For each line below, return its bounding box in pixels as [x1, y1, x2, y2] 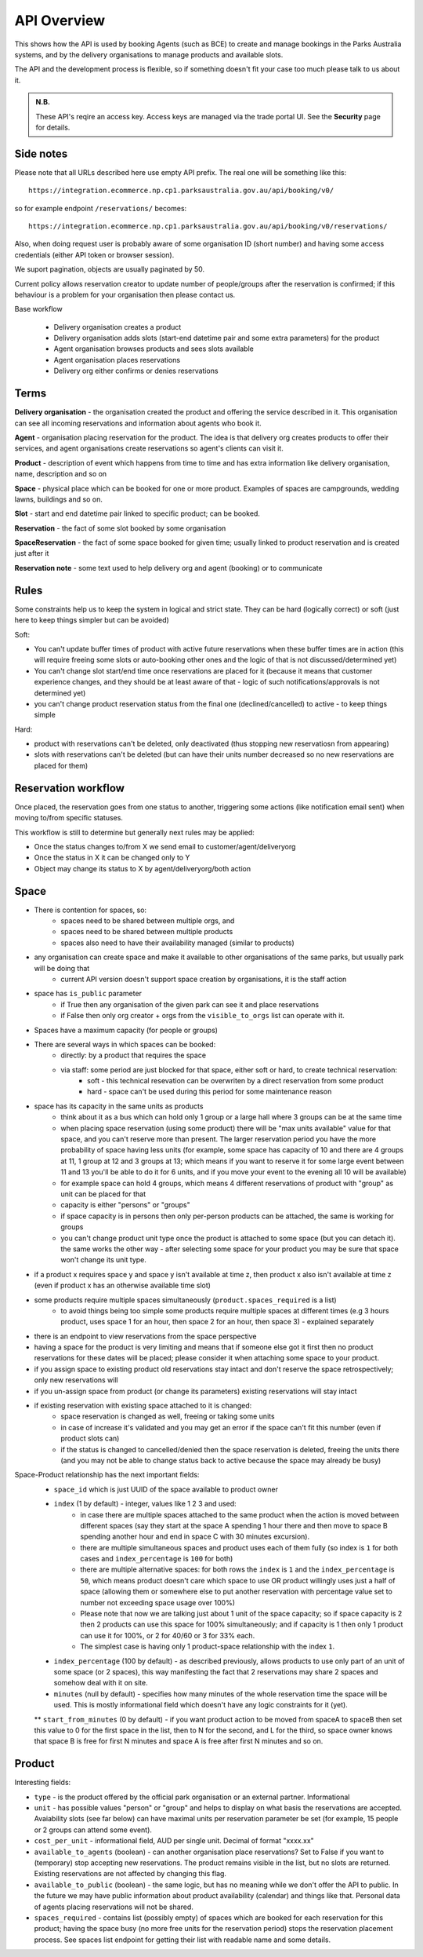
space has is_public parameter [34, 989, 143, 999]
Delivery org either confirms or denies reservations [53, 366, 219, 376]
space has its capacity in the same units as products [34, 1101, 204, 1111]
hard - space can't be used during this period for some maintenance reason [87, 1087, 332, 1097]
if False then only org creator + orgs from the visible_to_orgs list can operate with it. [60, 1011, 345, 1020]
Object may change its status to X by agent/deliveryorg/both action [34, 863, 251, 873]
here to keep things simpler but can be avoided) [14, 615, 170, 625]
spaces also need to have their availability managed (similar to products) [60, 938, 295, 947]
